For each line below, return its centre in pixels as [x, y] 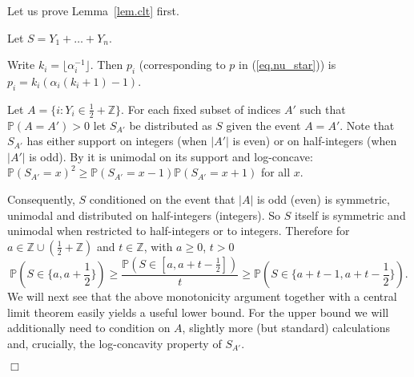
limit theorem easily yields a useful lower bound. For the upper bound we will [198, 312]
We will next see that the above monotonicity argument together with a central [202, 296]
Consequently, [41, 199]
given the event [263, 125]
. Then [107, 65]
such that [323, 109]
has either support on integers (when [117, 141]
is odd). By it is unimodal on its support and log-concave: [171, 156]
